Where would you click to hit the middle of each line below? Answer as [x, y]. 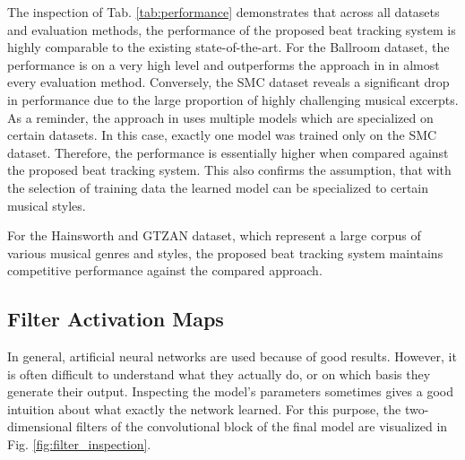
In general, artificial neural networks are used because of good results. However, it [232, 356]
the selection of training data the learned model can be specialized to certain [218, 187]
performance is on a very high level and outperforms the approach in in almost [224, 64]
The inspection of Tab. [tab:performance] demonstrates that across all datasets [224, 12]
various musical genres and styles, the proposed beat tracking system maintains [225, 252]
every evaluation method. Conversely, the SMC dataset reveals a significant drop [228, 82]
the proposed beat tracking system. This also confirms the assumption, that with [229, 170]
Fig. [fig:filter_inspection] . [79, 444]
